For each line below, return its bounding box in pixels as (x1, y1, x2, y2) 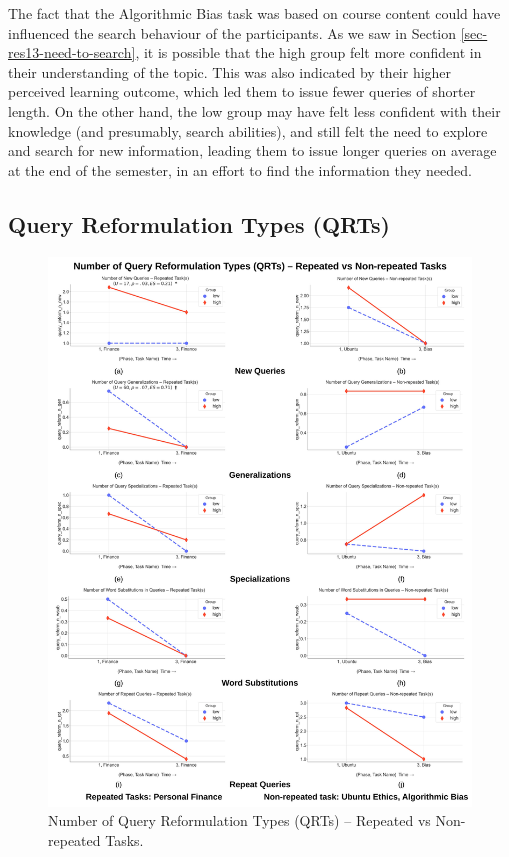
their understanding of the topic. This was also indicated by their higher (8, 61, 452, 82)
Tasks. (105, 830, 144, 851)
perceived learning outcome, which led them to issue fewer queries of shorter (8, 81, 476, 102)
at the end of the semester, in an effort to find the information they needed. (8, 159, 472, 180)
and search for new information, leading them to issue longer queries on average (8, 140, 497, 161)
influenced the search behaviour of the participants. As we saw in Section (8, 22, 457, 43)
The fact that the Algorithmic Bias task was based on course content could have (8, 3, 501, 23)
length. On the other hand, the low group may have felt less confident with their (8, 100, 501, 121)
